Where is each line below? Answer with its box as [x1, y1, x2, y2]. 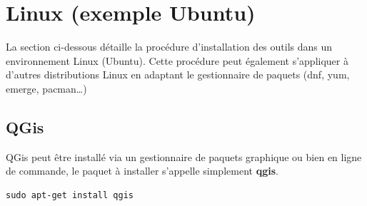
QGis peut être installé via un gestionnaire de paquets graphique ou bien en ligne [6, 149, 362, 164]
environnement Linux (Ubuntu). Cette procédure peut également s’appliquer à [6, 53, 348, 68]
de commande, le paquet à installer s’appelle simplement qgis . [6, 163, 278, 178]
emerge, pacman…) [6, 81, 87, 96]
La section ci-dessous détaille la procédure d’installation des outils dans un [6, 39, 333, 54]
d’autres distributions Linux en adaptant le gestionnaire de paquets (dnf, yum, [6, 67, 350, 82]
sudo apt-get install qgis [6, 190, 134, 200]
